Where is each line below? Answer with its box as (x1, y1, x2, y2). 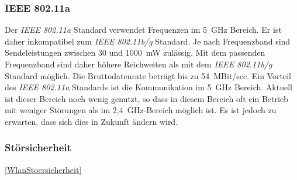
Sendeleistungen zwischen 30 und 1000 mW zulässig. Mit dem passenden (5, 46, 265, 59)
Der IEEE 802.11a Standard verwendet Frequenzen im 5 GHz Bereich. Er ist (5, 23, 282, 36)
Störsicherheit (5, 140, 71, 155)
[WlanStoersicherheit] (5, 163, 82, 175)
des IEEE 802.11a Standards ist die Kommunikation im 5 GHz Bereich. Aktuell (5, 81, 292, 93)
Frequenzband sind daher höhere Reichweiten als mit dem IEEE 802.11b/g (5, 58, 272, 70)
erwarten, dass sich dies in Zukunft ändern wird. (5, 115, 178, 127)
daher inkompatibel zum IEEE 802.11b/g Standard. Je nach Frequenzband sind (5, 35, 291, 47)
